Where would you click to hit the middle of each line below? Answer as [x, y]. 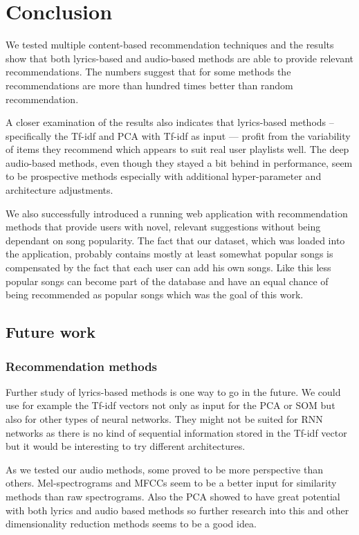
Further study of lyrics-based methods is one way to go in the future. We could [173, 391]
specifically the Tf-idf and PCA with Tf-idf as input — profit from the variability [178, 135]
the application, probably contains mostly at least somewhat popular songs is [169, 254]
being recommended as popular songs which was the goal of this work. [155, 294]
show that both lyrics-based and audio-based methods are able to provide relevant [179, 58]
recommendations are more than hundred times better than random [149, 85]
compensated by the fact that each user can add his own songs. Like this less [168, 267]
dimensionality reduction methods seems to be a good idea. [131, 524]
